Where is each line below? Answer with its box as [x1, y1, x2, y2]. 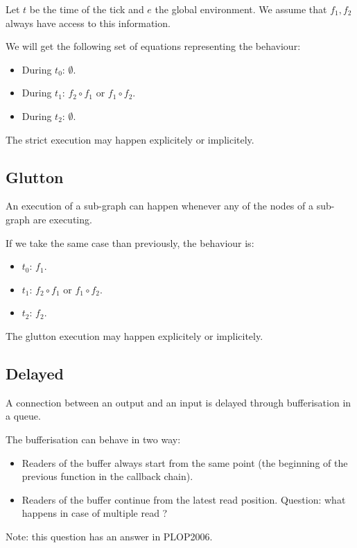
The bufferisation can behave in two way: [6, 431, 181, 446]
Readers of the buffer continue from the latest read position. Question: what [21, 492, 346, 506]
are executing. [33, 212, 92, 226]
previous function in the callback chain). [21, 469, 193, 483]
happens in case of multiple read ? [21, 506, 168, 520]
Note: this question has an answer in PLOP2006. [6, 529, 213, 543]
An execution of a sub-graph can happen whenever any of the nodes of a [6, 198, 313, 213]
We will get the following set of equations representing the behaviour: [6, 39, 301, 53]
